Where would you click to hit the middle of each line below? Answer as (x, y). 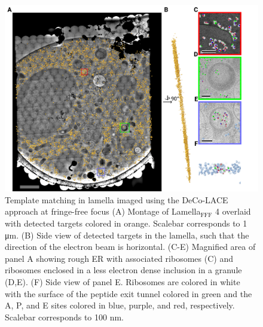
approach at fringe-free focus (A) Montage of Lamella (103, 211)
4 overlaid (233, 211)
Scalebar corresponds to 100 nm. (64, 317)
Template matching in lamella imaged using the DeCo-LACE (117, 199)
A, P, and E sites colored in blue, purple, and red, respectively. (120, 305)
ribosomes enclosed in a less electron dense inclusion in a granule (123, 270)
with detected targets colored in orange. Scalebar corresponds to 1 (126, 223)
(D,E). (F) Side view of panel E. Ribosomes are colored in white (123, 281)
